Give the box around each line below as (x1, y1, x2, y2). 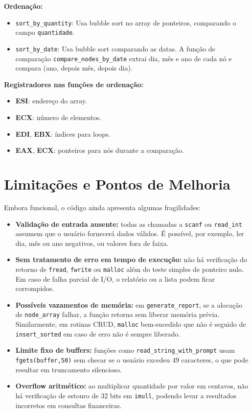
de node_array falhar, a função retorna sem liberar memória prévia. (15, 309, 220, 319)
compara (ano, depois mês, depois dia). (15, 63, 133, 73)
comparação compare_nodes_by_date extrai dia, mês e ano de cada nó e (15, 53, 232, 63)
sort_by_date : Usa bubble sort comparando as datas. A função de (15, 43, 215, 53)
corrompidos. (15, 283, 54, 293)
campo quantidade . (15, 27, 75, 37)
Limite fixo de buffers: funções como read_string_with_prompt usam (15, 345, 235, 355)
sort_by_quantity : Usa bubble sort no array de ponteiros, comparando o (15, 17, 236, 27)
